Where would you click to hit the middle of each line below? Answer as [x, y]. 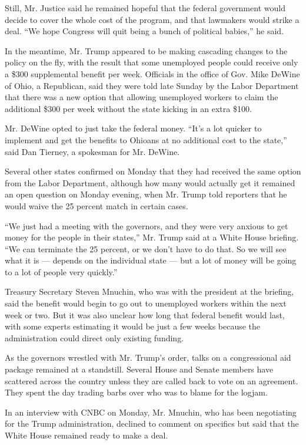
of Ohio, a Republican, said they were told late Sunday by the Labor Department [152, 85]
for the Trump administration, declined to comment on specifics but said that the [152, 423]
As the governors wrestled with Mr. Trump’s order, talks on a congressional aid [148, 357]
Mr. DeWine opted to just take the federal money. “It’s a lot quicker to [133, 128]
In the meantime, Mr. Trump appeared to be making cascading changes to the [146, 50]
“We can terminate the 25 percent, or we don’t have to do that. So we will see [146, 248]
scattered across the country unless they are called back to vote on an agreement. [152, 380]
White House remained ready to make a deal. [87, 435]
